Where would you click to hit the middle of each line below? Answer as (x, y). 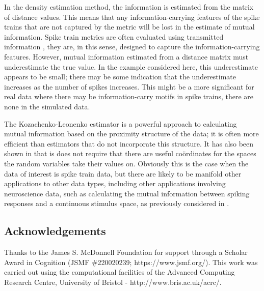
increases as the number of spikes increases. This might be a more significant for (129, 86)
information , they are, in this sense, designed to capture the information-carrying (132, 47)
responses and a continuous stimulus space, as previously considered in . (117, 203)
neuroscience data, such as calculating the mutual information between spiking (127, 193)
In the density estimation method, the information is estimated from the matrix (129, 7)
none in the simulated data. (47, 106)
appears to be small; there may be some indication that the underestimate (120, 77)
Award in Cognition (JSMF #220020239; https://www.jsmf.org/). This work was (131, 262)
